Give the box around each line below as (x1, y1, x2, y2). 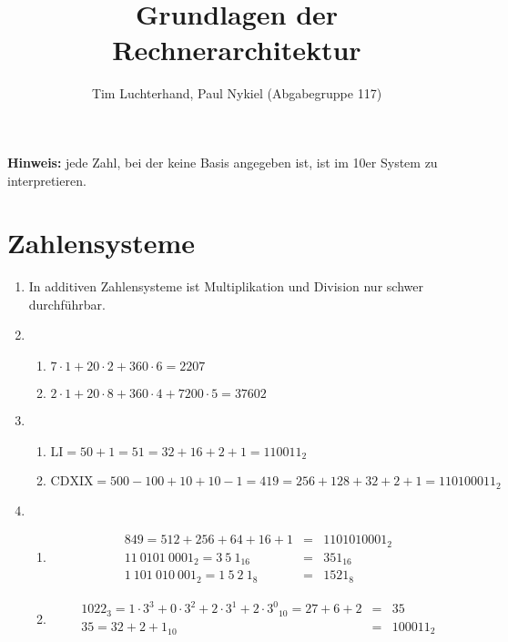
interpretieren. (7, 170, 86, 189)
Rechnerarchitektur (112, 31, 361, 68)
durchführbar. (28, 294, 106, 313)
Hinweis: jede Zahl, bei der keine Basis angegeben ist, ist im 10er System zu (7, 152, 438, 171)
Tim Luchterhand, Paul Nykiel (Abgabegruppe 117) (91, 84, 382, 103)
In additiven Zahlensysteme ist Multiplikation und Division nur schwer (28, 277, 423, 296)
